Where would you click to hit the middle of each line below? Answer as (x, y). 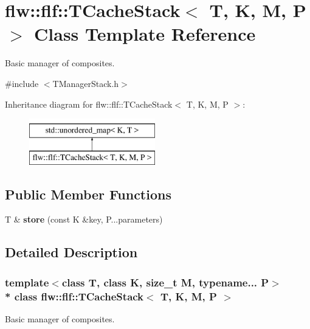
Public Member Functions (88, 194)
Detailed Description (71, 252)
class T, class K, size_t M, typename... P (165, 282)
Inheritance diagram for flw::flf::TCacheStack (89, 104)
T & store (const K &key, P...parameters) (84, 219)
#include (22, 83)
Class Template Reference (145, 34)
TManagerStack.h (86, 83)
